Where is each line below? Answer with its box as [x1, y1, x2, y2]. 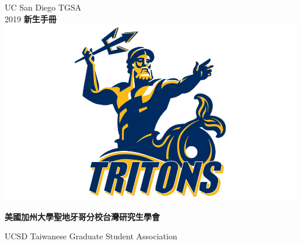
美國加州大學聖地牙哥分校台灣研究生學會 [5, 210, 160, 222]
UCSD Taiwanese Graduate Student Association [5, 230, 177, 242]
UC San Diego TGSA [5, 1, 82, 13]
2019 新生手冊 [5, 12, 57, 25]
